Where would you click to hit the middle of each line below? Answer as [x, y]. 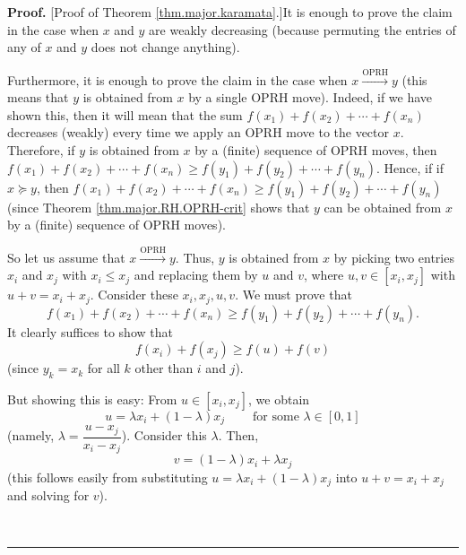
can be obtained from [383, 207]
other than [164, 368]
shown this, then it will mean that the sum [125, 114]
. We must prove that [293, 295]
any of [24, 47]
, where [324, 275]
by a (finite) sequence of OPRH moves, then [316, 149]
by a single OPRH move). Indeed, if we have [311, 97]
